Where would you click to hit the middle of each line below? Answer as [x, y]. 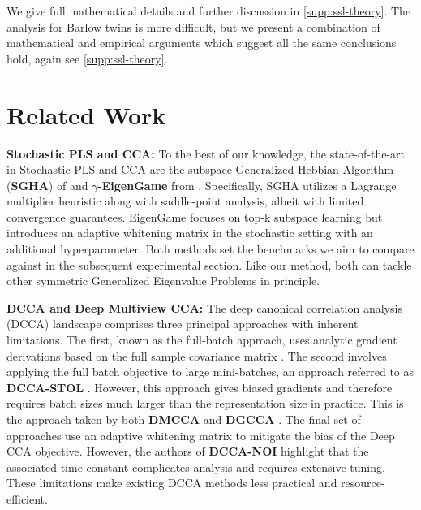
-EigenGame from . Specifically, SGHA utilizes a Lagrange [247, 185]
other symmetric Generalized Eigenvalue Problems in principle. [163, 281]
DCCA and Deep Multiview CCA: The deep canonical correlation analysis [204, 307]
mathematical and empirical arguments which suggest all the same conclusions [202, 43]
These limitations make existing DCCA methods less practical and [172, 483]
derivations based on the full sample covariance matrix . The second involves [197, 355]
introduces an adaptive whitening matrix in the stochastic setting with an [190, 233]
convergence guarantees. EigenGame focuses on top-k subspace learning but [195, 216]
